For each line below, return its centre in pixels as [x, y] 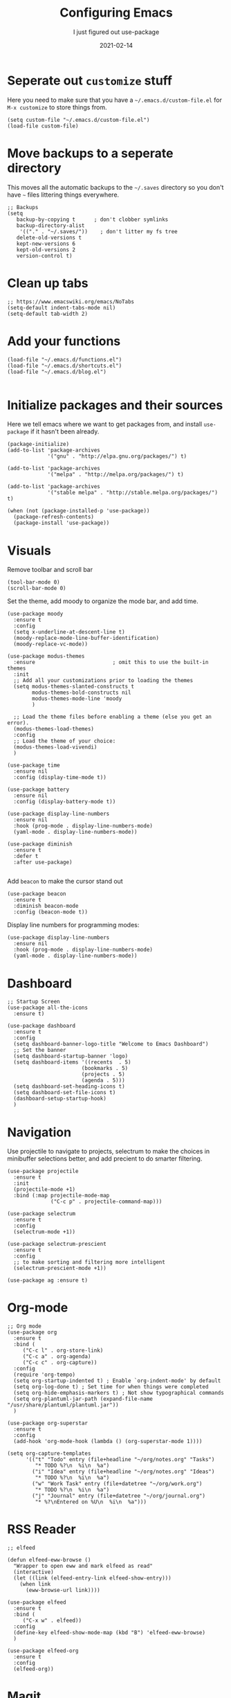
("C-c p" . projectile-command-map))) [107, 1202]
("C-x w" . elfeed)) [52, 1621]
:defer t [26, 857]
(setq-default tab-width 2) [48, 314]
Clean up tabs [48, 283]
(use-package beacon [37, 894]
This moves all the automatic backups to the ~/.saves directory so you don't [115, 187]
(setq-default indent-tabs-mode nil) [62, 307]
